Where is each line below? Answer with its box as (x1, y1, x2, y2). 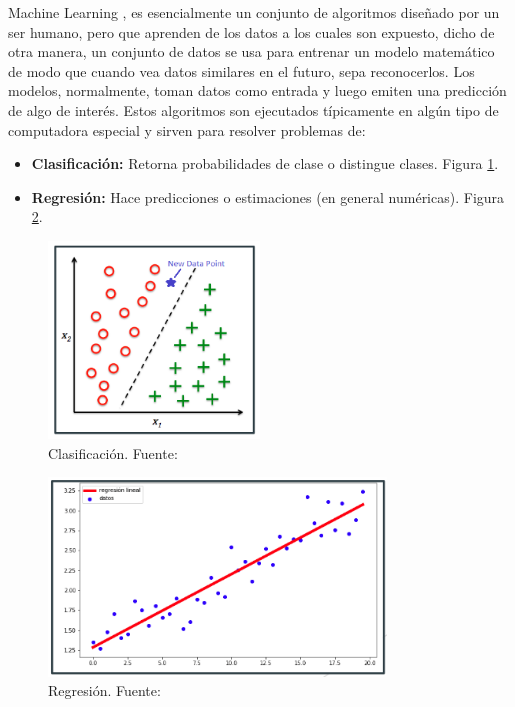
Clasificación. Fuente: (48, 442, 178, 463)
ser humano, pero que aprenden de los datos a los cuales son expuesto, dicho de (8, 21, 495, 42)
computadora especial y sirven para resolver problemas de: (8, 119, 366, 140)
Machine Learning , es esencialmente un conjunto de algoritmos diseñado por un (8, 2, 500, 22)
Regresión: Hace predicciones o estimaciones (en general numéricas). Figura (31, 186, 505, 207)
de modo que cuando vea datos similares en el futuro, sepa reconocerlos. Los (8, 60, 475, 81)
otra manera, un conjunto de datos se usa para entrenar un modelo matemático (8, 41, 495, 62)
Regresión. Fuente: (48, 680, 161, 701)
